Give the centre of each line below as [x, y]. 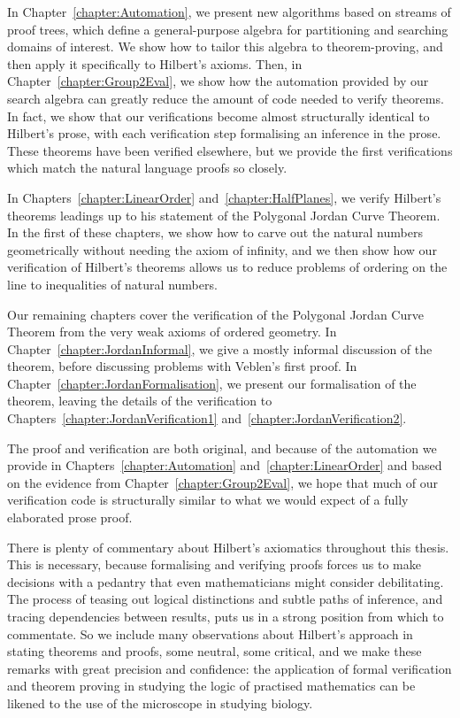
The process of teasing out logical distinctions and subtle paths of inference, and [225, 599]
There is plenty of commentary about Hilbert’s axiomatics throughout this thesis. [228, 547]
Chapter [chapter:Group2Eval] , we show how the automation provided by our [218, 81]
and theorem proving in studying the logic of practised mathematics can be [211, 686]
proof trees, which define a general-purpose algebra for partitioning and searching [228, 29]
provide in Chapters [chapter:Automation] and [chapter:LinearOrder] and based [225, 465]
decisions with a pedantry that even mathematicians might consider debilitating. [226, 581]
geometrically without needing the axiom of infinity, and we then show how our [222, 249]
